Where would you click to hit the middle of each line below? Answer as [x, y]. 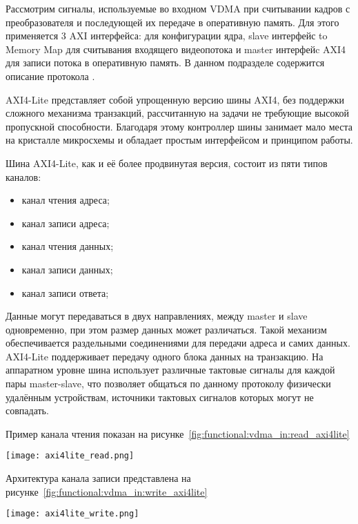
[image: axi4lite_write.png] [72, 514]
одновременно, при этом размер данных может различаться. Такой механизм [166, 329]
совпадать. [27, 410]
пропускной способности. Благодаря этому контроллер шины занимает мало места [179, 126]
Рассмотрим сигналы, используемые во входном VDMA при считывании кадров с [178, 8]
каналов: [23, 176]
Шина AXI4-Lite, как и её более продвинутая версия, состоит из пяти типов [167, 163]
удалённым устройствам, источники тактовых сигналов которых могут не [160, 397]
